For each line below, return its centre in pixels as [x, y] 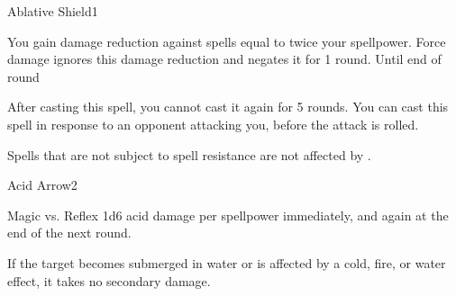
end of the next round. [69, 233]
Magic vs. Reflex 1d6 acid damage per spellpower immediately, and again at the [228, 215]
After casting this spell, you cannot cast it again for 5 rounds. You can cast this [228, 107]
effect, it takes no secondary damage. [109, 280]
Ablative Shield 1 [53, 11]
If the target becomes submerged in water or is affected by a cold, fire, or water [227, 262]
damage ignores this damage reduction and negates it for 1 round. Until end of [224, 59]
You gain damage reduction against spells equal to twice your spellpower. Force [227, 41]
